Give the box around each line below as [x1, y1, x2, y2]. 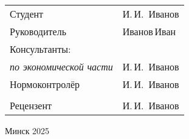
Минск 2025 [5, 124, 50, 137]
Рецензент [10, 98, 52, 112]
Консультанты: [10, 42, 71, 56]
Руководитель [10, 24, 66, 38]
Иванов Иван [122, 24, 176, 38]
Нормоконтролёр [10, 77, 80, 91]
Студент [10, 7, 44, 21]
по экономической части [10, 59, 113, 73]
